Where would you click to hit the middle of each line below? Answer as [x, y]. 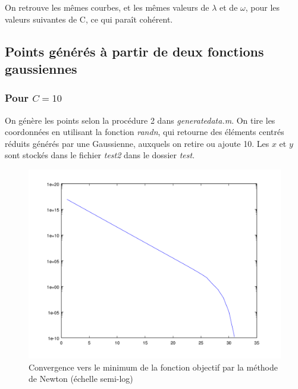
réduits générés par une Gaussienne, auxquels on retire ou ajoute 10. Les [137, 143]
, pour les [263, 7]
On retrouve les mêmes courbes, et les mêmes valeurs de [107, 7]
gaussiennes [41, 68]
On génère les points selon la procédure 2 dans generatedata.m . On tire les [140, 120]
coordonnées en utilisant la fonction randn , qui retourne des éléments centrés [145, 132]
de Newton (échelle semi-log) [81, 379]
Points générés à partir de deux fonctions [134, 51]
